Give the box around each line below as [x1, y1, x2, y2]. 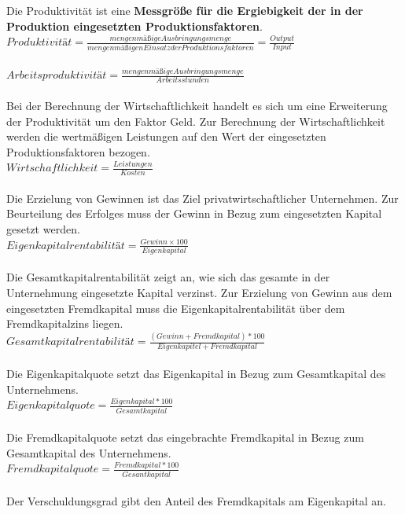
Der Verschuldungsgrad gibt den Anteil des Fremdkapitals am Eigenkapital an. [6, 493, 386, 509]
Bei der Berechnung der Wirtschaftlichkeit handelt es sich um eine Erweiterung [6, 97, 388, 113]
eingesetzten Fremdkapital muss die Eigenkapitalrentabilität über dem [6, 299, 345, 316]
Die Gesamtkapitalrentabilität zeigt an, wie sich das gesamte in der [6, 269, 330, 285]
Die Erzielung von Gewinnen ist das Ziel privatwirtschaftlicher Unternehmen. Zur [6, 189, 399, 206]
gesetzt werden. [6, 220, 80, 237]
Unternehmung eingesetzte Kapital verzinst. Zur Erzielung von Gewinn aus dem [6, 285, 392, 301]
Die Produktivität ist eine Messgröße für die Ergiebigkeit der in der [6, 2, 363, 18]
